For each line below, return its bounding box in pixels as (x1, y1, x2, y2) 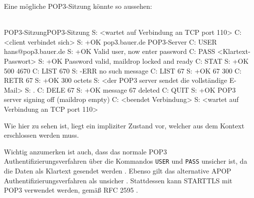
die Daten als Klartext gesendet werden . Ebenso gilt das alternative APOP (4, 165, 231, 175)
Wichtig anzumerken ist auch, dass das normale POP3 (4, 146, 167, 156)
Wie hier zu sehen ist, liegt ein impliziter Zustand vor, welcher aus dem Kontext (4, 120, 245, 130)
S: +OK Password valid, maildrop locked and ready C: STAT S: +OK (38, 55, 249, 66)
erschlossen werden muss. (4, 130, 79, 140)
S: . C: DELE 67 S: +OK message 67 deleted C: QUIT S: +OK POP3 (25, 84, 236, 95)
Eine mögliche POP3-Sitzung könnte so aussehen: (4, 1, 152, 11)
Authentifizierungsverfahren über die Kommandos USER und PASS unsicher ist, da (4, 156, 247, 166)
